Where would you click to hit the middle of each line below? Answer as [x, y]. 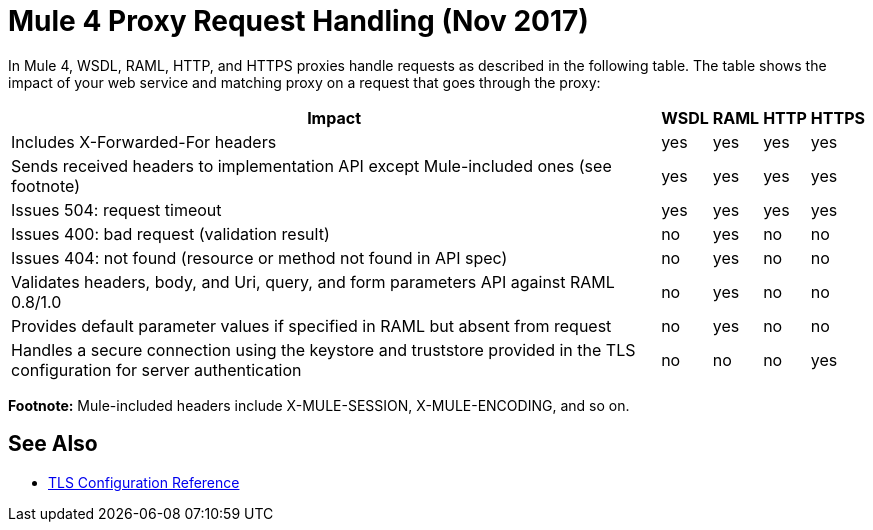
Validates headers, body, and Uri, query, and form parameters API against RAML [313, 281]
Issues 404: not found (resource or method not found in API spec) [259, 257]
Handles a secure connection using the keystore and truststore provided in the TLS [323, 349]
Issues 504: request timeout [116, 209]
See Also [53, 444]
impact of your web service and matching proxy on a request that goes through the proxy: [304, 82]
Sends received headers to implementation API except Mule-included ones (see [311, 165]
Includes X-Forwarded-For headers [144, 141]
